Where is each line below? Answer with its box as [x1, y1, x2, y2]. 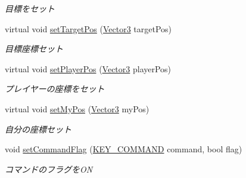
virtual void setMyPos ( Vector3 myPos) [5, 102, 150, 115]
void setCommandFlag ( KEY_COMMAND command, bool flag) [5, 143, 242, 155]
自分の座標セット [5, 122, 71, 135]
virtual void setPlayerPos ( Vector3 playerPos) [5, 62, 172, 75]
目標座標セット [5, 42, 63, 55]
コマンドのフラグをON [5, 162, 93, 175]
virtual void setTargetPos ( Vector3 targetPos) [5, 22, 172, 35]
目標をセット [5, 2, 55, 14]
